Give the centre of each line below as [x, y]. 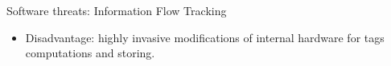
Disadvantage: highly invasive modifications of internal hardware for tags [205, 37]
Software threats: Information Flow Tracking [117, 10]
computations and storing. [90, 53]
